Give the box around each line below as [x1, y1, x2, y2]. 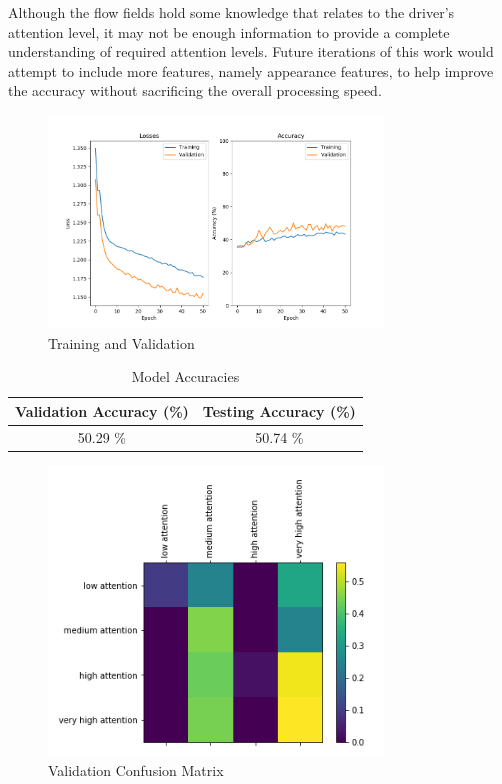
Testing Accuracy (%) [202, 400, 356, 421]
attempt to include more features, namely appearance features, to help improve [8, 60, 494, 81]
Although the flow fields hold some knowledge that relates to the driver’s [8, 2, 455, 22]
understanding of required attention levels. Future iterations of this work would [8, 41, 494, 62]
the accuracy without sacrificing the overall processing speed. [8, 80, 382, 101]
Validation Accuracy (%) [15, 400, 189, 421]
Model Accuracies [131, 366, 240, 387]
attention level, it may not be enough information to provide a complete [8, 21, 450, 42]
